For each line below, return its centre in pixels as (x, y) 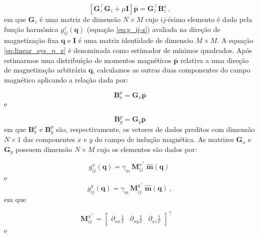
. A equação (235, 40)
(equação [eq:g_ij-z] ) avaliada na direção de (153, 29)
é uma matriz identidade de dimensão (136, 40)
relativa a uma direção (214, 60)
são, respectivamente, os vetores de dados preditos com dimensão (155, 129)
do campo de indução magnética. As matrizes (164, 139)
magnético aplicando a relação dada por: (66, 79)
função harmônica (31, 29)
